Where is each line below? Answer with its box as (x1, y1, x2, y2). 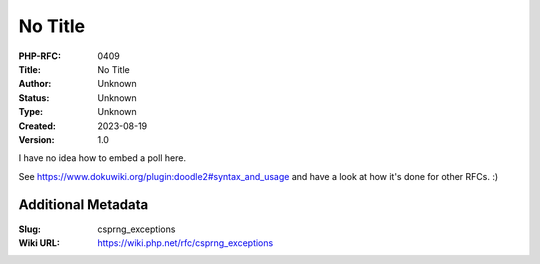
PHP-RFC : (18, 50, 62, 62)
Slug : (18, 223, 42, 235)
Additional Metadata (18, 196, 149, 214)
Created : (18, 120, 57, 132)
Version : (18, 133, 55, 145)
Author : (18, 78, 52, 90)
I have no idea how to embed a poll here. (18, 152, 187, 164)
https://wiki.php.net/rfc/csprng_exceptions (97, 236, 274, 249)
